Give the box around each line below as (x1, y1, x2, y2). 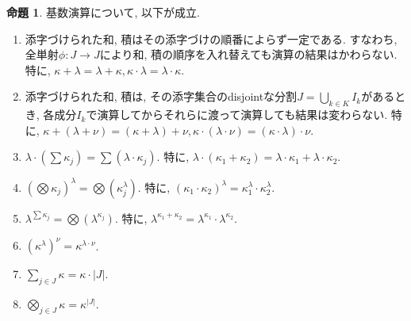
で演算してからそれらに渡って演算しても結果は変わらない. (86, 106, 388, 123)
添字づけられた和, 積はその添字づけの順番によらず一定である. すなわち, (25, 30, 398, 47)
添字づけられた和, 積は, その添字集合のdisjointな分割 (25, 88, 298, 105)
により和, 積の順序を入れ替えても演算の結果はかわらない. (99, 46, 398, 63)
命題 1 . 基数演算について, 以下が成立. (6, 4, 201, 20)
